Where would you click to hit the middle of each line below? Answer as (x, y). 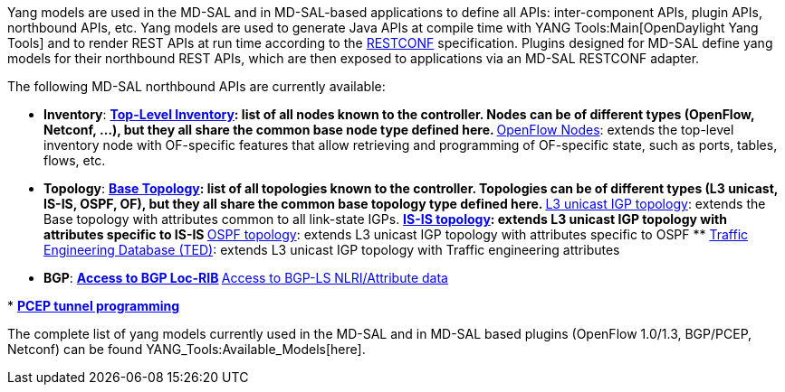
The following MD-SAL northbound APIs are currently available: (196, 86)
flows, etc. (75, 160)
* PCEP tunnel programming (94, 306)
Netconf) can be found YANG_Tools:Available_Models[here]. (187, 349)
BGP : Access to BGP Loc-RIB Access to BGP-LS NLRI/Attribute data (246, 278)
